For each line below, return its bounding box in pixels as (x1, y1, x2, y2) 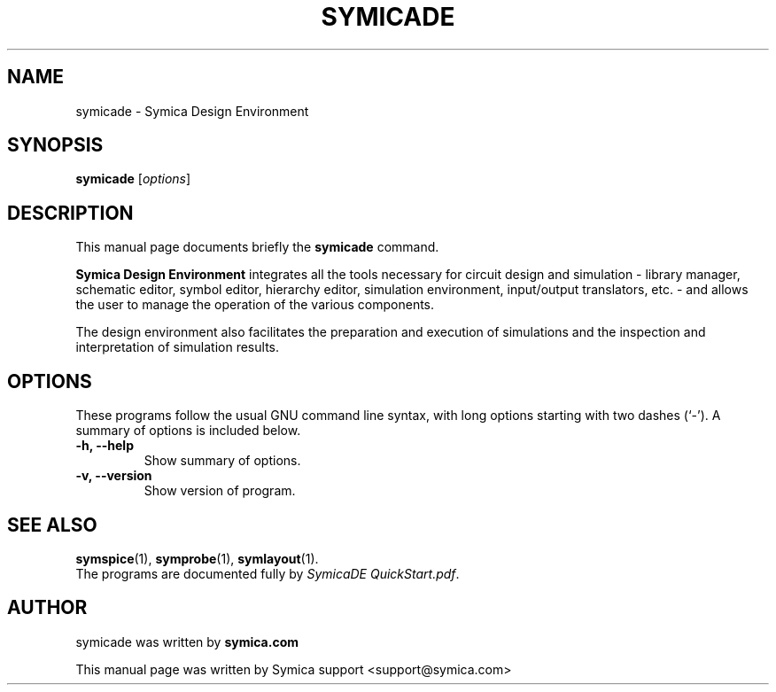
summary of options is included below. (75, 423, 301, 439)
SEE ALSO (7, 513, 97, 536)
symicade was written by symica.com (75, 634, 299, 649)
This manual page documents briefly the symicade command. (75, 239, 439, 255)
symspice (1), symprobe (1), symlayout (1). (75, 550, 319, 566)
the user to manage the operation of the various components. (75, 297, 435, 313)
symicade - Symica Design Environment (75, 103, 309, 119)
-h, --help (75, 438, 134, 454)
